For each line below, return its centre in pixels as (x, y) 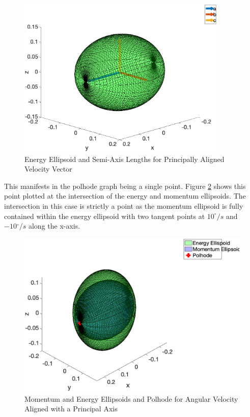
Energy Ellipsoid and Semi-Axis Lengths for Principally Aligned (124, 159)
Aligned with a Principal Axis (71, 409)
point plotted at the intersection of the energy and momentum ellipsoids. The (125, 196)
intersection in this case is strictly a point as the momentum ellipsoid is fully (124, 205)
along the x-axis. (54, 226)
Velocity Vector (48, 169)
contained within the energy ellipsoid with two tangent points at (105, 216)
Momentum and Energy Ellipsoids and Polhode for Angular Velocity (131, 398)
